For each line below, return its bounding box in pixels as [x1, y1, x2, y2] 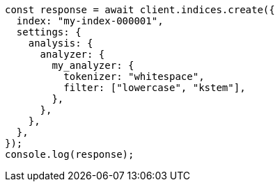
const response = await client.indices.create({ [5, 4, 275, 15]
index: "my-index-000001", [16, 15, 164, 26]
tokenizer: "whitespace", [63, 71, 205, 82]
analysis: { [28, 38, 93, 49]
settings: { [16, 26, 81, 38]
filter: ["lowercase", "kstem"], [63, 82, 246, 93]
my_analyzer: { [52, 60, 134, 71]
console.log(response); [5, 149, 134, 160]
